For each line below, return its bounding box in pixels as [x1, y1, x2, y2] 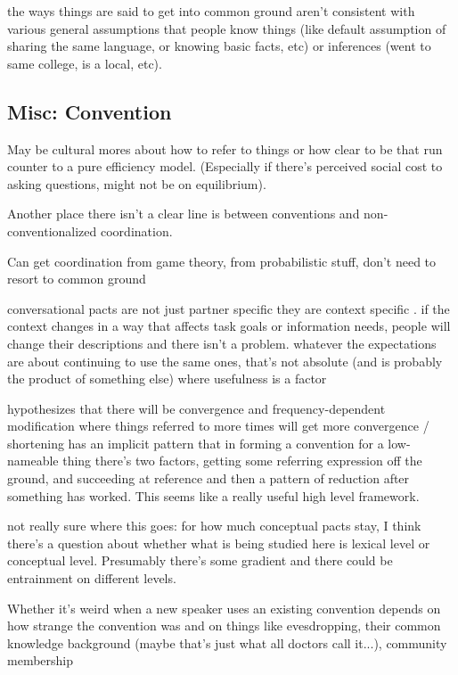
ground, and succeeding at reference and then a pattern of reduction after [7, 469, 410, 488]
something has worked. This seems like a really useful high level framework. [7, 486, 420, 505]
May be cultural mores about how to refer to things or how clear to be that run [7, 139, 443, 158]
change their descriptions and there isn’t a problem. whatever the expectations [7, 333, 437, 352]
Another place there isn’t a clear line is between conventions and [7, 204, 360, 223]
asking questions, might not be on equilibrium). [7, 174, 266, 193]
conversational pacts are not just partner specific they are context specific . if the [7, 299, 450, 317]
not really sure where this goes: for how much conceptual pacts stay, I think [7, 516, 421, 535]
